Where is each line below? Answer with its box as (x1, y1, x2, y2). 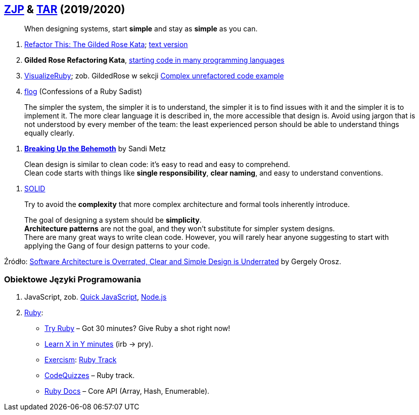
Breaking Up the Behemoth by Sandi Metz (24, 144, 166, 153)
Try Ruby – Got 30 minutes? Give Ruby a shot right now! (44, 324, 230, 333)
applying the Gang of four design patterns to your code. (24, 241, 210, 251)
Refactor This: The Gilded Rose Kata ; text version (24, 40, 188, 49)
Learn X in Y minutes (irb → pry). (44, 340, 154, 349)
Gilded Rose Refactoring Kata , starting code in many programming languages (24, 56, 285, 65)
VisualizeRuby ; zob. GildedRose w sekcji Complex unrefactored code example (24, 71, 284, 80)
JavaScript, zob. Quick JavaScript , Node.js (24, 293, 167, 302)
